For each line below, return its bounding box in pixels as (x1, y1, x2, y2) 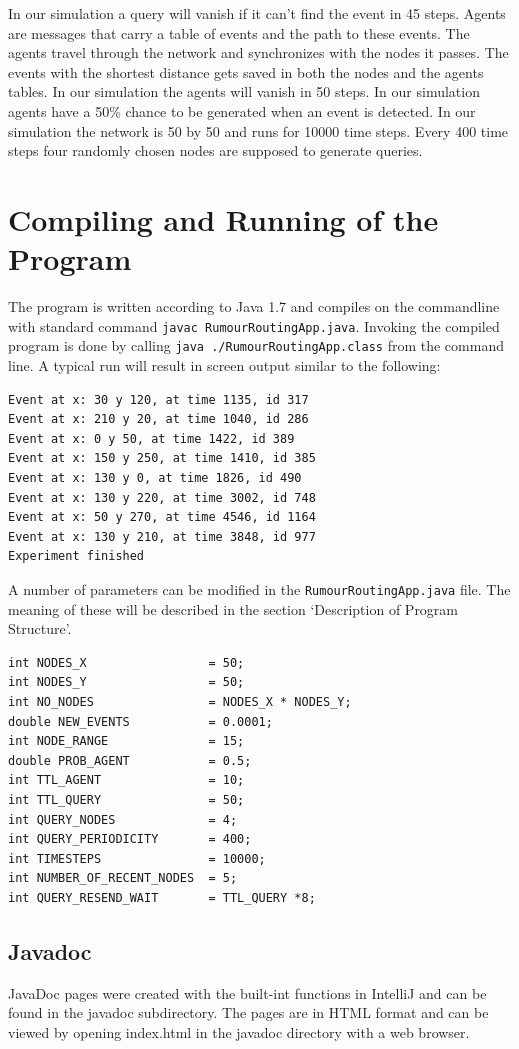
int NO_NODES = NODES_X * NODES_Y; (8, 694, 352, 709)
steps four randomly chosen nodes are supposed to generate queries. (8, 140, 423, 161)
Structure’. (8, 618, 72, 639)
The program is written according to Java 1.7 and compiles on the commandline (8, 296, 500, 317)
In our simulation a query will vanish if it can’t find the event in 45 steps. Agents (8, 3, 506, 23)
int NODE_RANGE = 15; (8, 734, 245, 749)
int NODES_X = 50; (8, 655, 245, 670)
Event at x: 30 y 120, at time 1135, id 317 (8, 392, 309, 407)
